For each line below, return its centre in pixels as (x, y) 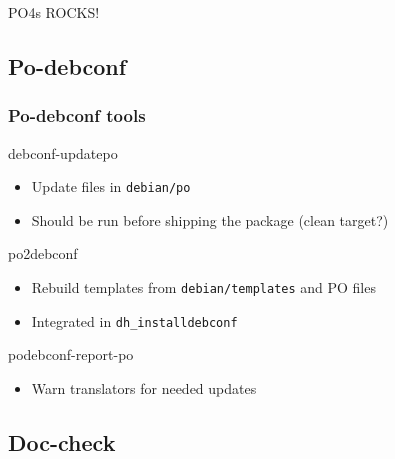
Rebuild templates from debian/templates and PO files (203, 286)
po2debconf (43, 253)
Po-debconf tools (77, 115)
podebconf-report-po (71, 354)
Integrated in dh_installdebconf (134, 320)
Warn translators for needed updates (144, 387)
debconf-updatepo (63, 152)
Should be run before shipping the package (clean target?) (210, 219)
